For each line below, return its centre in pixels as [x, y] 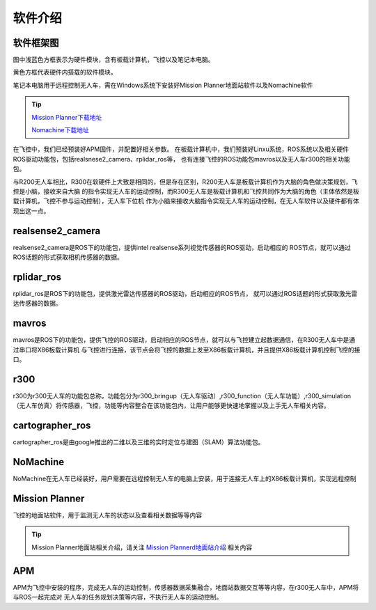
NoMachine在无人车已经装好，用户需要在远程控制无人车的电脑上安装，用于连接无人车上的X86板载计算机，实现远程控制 [185, 479]
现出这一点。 [31, 211]
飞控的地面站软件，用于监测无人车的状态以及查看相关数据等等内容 [107, 515]
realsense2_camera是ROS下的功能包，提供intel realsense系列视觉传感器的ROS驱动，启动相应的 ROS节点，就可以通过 [182, 247]
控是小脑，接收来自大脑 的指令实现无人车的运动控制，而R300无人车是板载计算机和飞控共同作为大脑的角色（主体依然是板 [186, 191]
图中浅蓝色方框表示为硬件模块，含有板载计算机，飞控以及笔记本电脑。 [113, 60]
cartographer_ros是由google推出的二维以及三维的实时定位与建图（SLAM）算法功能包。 [139, 442]
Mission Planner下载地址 [67, 117]
